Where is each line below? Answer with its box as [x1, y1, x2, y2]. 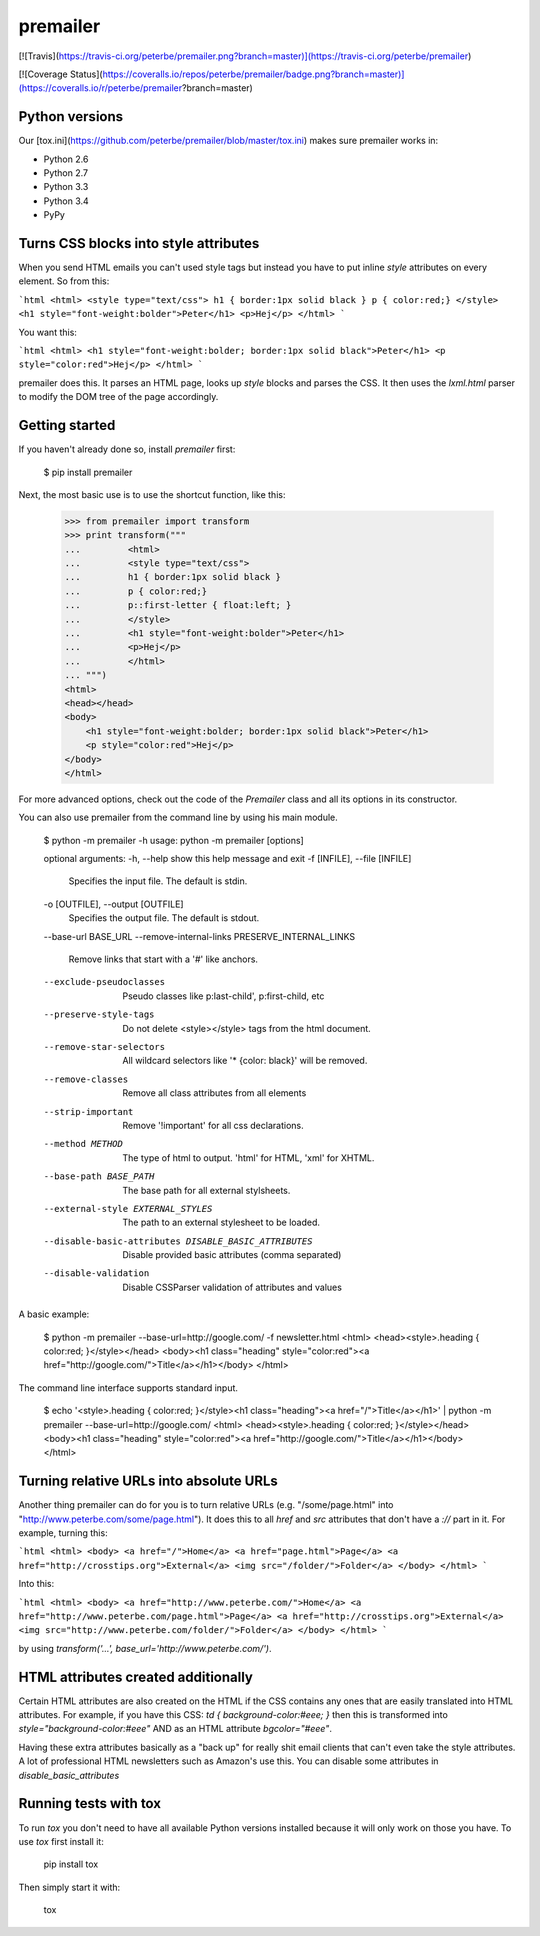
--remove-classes [43, 1073, 129, 1085]
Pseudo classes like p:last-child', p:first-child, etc [122, 990, 325, 1002]
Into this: [18, 1578, 55, 1590]
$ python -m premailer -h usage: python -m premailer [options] [43, 834, 304, 846]
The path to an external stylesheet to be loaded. [122, 1216, 320, 1229]
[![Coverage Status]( [18, 68, 104, 80]
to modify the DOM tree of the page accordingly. [18, 391, 219, 403]
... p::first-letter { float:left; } [64, 600, 292, 611]
